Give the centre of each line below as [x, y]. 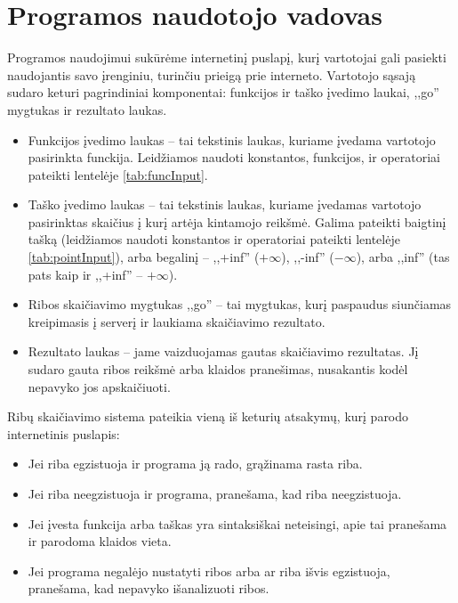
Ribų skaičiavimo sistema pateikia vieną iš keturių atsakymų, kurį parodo [208, 416]
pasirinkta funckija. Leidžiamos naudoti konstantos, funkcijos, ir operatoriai [234, 157]
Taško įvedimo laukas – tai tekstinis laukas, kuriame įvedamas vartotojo [225, 204]
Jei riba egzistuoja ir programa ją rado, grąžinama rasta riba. [195, 464]
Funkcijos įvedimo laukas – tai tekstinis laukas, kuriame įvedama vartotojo [232, 139]
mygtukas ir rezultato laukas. [87, 109]
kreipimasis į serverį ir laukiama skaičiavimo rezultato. [177, 321]
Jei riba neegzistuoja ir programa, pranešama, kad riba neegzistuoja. [215, 493]
